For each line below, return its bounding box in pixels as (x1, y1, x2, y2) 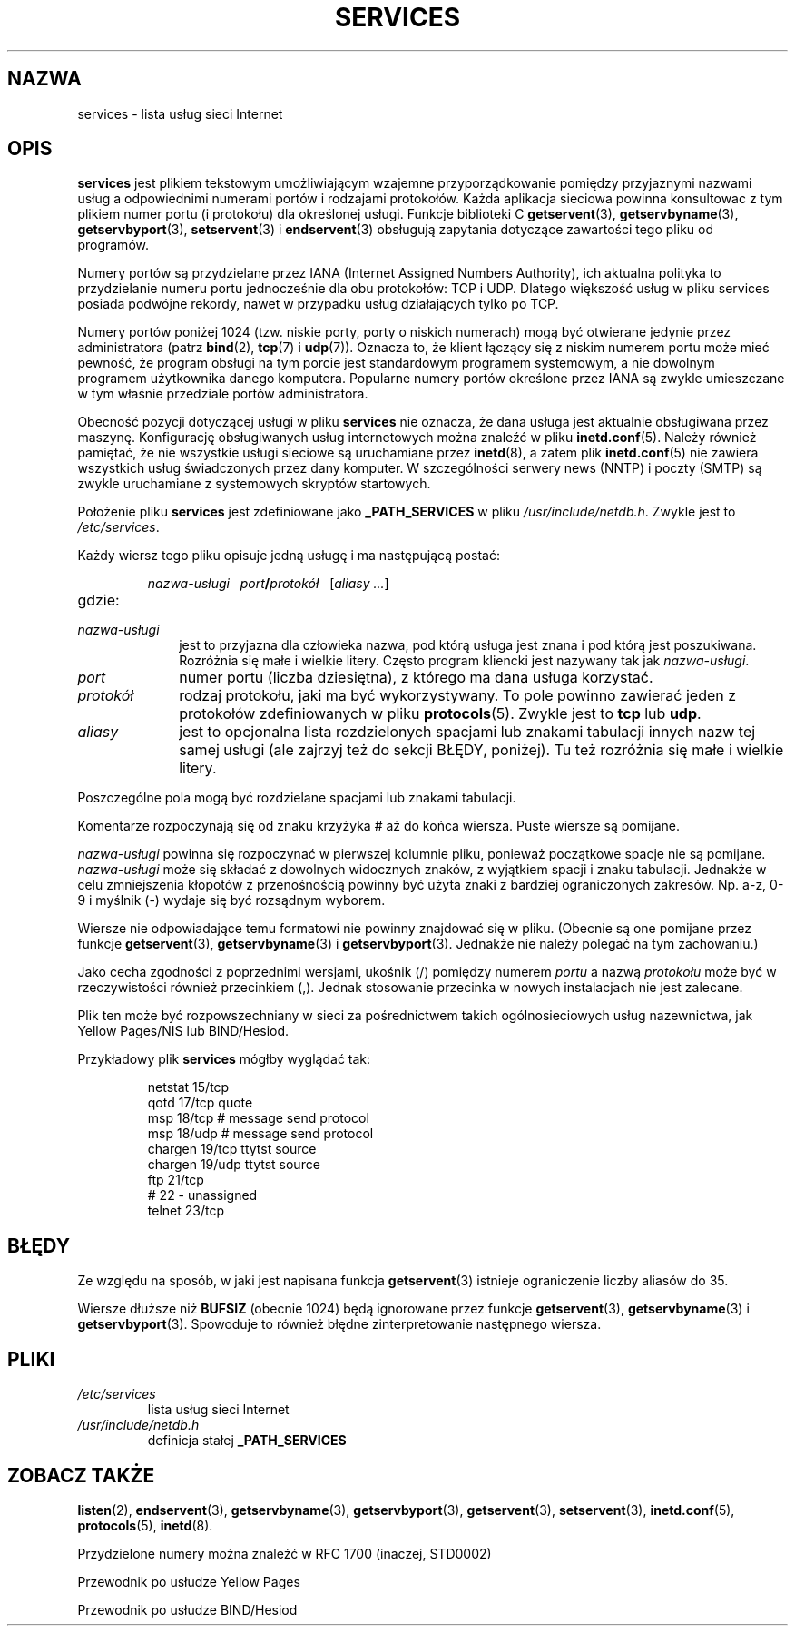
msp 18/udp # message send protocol (147, 1126, 374, 1142)
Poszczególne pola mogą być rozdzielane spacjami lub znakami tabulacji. (77, 790, 516, 806)
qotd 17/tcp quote (147, 1095, 253, 1111)
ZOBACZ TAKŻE (7, 1463, 155, 1487)
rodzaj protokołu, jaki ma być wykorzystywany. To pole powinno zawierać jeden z (179, 686, 737, 705)
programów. (77, 237, 149, 253)
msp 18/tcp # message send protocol (147, 1110, 369, 1126)
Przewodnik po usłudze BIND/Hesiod (77, 1601, 298, 1618)
